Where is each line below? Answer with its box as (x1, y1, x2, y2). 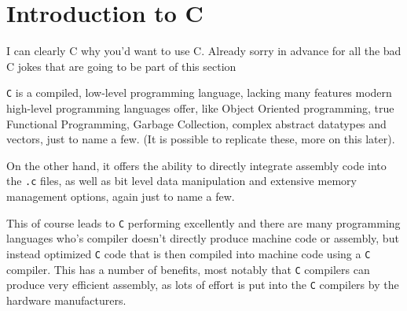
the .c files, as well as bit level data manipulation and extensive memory (6, 172, 357, 189)
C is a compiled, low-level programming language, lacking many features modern (6, 84, 392, 101)
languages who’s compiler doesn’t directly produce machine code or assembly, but (6, 230, 399, 246)
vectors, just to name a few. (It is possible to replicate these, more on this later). (6, 131, 395, 147)
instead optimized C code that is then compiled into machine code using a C (6, 245, 371, 261)
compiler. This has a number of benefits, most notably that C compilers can (6, 261, 370, 277)
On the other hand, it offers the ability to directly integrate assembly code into (6, 157, 387, 173)
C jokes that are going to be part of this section (6, 57, 236, 74)
